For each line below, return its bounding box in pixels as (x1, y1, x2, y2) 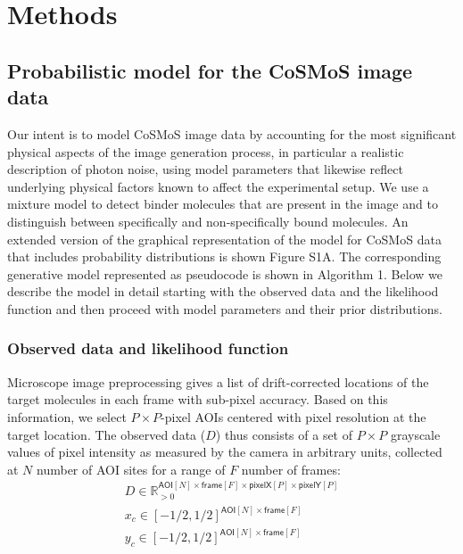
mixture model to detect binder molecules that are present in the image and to (7, 194, 438, 213)
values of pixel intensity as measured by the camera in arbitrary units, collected (7, 442, 442, 461)
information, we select (7, 407, 127, 426)
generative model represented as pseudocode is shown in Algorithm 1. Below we (7, 264, 442, 283)
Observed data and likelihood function (7, 337, 289, 360)
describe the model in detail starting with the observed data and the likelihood (7, 282, 439, 301)
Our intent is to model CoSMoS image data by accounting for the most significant (7, 124, 457, 143)
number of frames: (241, 459, 341, 478)
